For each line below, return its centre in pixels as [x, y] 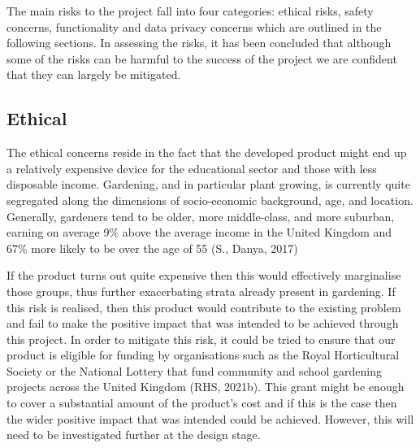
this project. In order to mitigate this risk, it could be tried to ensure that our [201, 339]
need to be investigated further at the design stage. [134, 435]
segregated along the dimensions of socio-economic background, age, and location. [210, 200]
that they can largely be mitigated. [94, 74]
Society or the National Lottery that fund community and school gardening [195, 370]
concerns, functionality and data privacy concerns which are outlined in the [194, 26]
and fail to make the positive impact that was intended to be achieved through [203, 323]
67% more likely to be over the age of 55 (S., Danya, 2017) [152, 248]
